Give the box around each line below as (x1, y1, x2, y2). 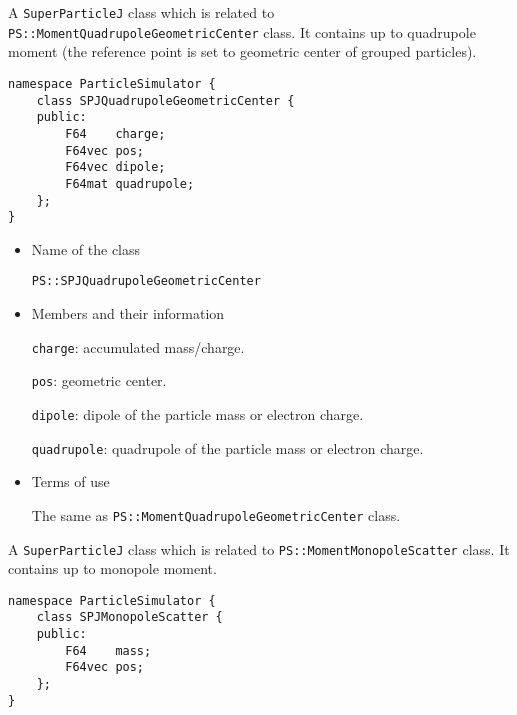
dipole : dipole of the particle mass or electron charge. (31, 403, 364, 424)
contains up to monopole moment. (8, 558, 217, 579)
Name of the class (31, 238, 141, 259)
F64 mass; (65, 643, 152, 658)
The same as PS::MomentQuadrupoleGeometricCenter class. (31, 504, 401, 525)
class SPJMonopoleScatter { (36, 610, 223, 625)
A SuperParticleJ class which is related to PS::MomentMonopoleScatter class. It (8, 538, 510, 559)
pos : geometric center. (31, 370, 167, 391)
